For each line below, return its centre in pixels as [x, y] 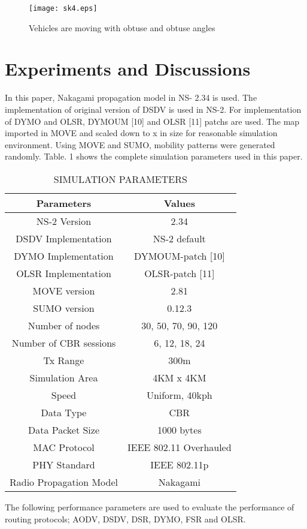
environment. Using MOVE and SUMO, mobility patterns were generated [140, 144]
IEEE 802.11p [180, 464]
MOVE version [64, 290]
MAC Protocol [64, 447]
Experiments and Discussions [128, 69]
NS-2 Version [64, 221]
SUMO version [64, 308]
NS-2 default [179, 238]
